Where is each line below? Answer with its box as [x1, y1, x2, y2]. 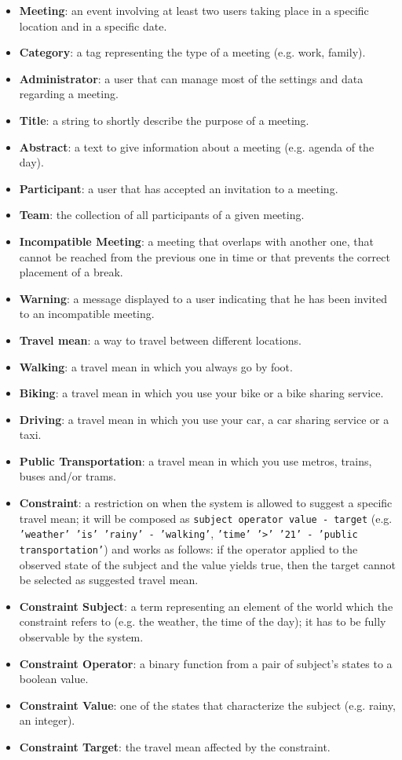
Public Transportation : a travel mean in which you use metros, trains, [19, 452, 372, 469]
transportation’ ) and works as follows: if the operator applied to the [19, 540, 358, 557]
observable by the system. [19, 629, 144, 645]
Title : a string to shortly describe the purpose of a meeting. [19, 111, 309, 128]
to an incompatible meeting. [19, 305, 155, 322]
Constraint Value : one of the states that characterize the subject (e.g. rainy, [19, 696, 396, 713]
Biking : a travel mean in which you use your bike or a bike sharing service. [19, 385, 384, 401]
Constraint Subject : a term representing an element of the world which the [19, 597, 393, 614]
